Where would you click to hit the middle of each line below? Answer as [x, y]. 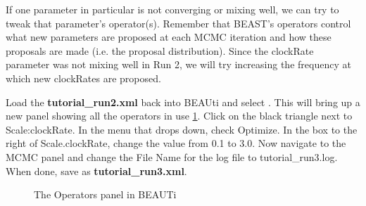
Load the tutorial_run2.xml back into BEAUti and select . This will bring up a [183, 102]
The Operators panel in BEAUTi [105, 194]
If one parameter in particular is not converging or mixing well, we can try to [172, 9]
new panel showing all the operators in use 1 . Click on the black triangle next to [179, 116]
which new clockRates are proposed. [83, 78]
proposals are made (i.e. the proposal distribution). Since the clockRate [160, 50]
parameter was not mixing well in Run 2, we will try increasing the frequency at [178, 64]
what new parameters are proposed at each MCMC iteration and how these [169, 37]
